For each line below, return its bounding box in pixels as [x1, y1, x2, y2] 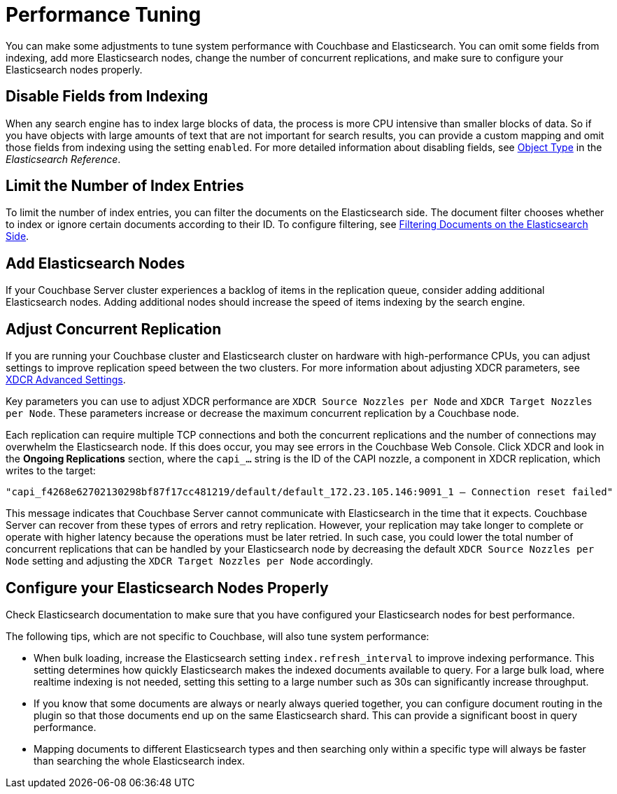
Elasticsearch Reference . [6, 153, 121, 165]
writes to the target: [6, 465, 96, 477]
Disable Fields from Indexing [6, 87, 208, 106]
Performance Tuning [6, 3, 201, 27]
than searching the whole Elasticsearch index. [34, 754, 246, 767]
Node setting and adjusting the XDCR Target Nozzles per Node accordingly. [6, 555, 374, 567]
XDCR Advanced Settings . [6, 374, 126, 386]
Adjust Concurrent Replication [6, 320, 222, 338]
